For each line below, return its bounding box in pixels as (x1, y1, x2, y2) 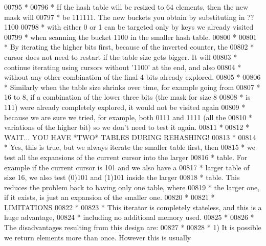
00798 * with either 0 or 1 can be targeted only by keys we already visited (20, 21, 254, 32)
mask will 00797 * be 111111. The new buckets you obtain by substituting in (4, 11, 245, 22)
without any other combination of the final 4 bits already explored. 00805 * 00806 (4, 72, 261, 82)
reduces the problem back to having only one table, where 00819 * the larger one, (4, 182, 260, 192)
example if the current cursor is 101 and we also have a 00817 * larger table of (4, 162, 250, 172)
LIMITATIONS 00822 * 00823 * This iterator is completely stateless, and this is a (4, 202, 262, 212)
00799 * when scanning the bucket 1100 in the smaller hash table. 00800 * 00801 (4, 31, 257, 42)
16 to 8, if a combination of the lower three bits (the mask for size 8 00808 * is (4, 92, 251, 102)
